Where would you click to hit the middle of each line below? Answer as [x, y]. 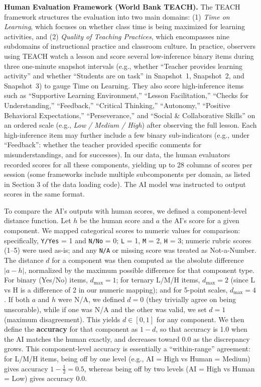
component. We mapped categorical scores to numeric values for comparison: [122, 230]
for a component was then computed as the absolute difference [148, 260]
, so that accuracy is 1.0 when [202, 329]
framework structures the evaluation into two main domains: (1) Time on [117, 16]
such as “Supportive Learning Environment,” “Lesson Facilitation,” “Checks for [126, 95]
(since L [243, 280]
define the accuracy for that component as [71, 329]
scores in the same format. [44, 194]
